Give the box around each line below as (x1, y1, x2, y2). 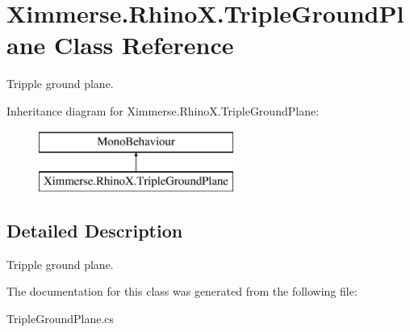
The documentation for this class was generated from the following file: (6, 283, 358, 300)
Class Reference (54, 28, 234, 61)
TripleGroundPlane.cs (6, 310, 115, 327)
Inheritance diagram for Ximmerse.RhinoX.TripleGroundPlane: (6, 102, 320, 119)
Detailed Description (6, 218, 183, 243)
